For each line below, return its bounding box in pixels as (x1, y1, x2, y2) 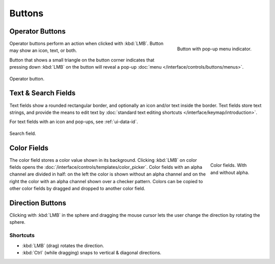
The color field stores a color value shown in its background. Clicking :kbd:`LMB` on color (9, 157, 197, 163)
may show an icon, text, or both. (9, 47, 77, 53)
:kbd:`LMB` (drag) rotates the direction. (22, 242, 104, 249)
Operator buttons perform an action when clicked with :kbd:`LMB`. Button (9, 41, 164, 47)
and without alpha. (210, 169, 250, 175)
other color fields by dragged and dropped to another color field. (9, 186, 145, 192)
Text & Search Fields (9, 89, 76, 98)
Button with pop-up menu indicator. (177, 46, 252, 52)
